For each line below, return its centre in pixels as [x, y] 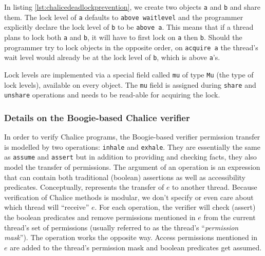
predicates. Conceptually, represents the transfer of [84, 187]
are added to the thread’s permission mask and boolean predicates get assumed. [136, 247]
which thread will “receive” [47, 207]
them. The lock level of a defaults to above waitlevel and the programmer [124, 17]
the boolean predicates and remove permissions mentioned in [100, 217]
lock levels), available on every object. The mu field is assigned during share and [130, 84]
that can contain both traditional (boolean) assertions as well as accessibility [125, 177]
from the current [230, 217]
